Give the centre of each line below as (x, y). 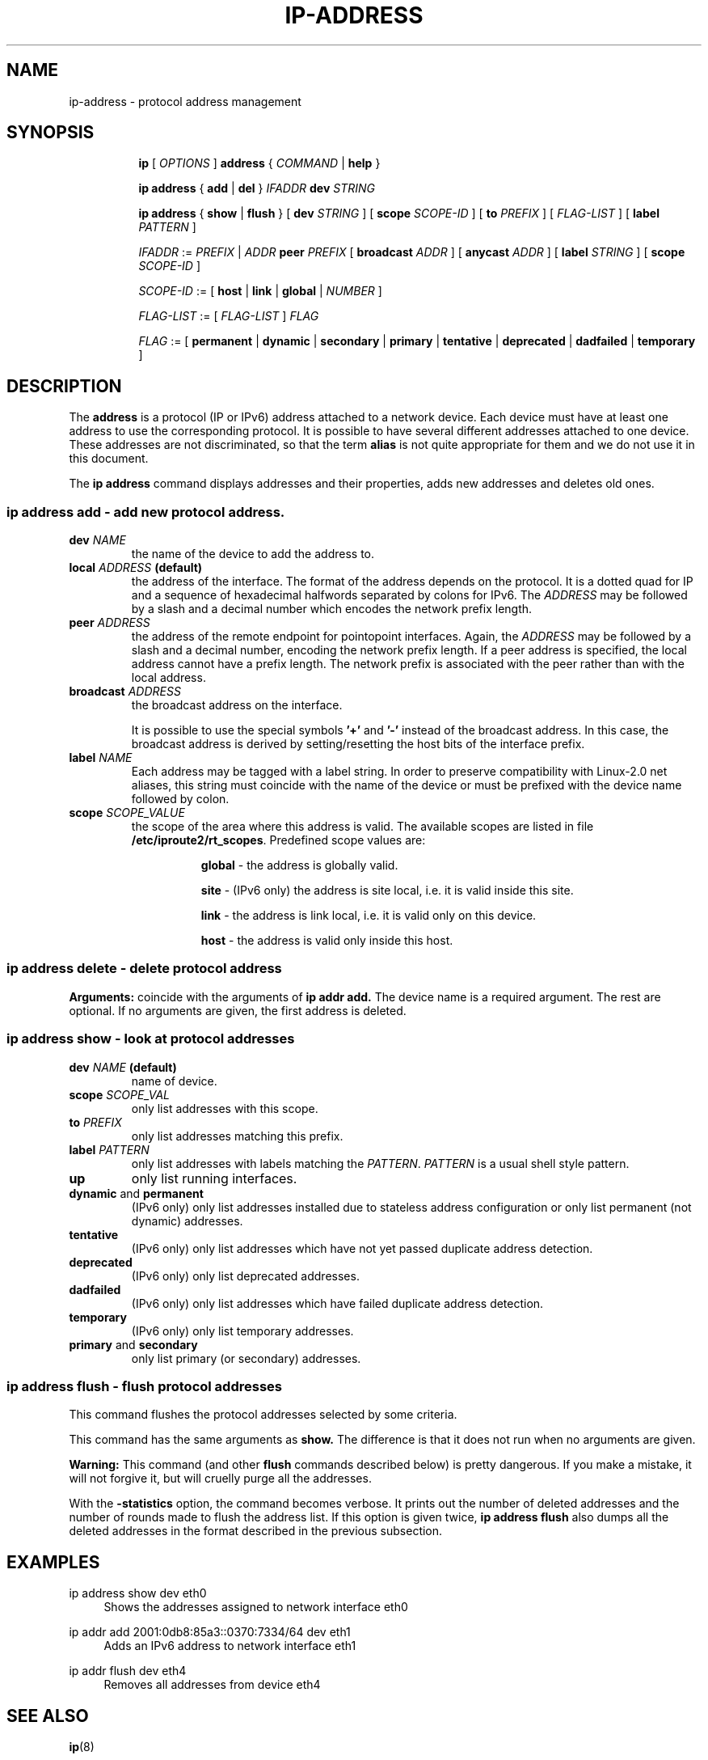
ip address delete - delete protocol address (144, 969)
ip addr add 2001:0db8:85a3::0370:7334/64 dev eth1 (210, 1632)
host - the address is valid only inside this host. (327, 941)
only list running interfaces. (214, 1178)
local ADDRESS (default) (136, 568)
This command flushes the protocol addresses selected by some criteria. (263, 1415)
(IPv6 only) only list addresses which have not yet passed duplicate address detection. (362, 1248)
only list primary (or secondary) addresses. (246, 1358)
